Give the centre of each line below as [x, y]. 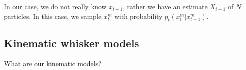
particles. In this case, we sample [53, 16]
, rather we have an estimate [165, 6]
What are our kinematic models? [53, 63]
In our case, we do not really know [55, 6]
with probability [138, 16]
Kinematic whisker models [72, 43]
